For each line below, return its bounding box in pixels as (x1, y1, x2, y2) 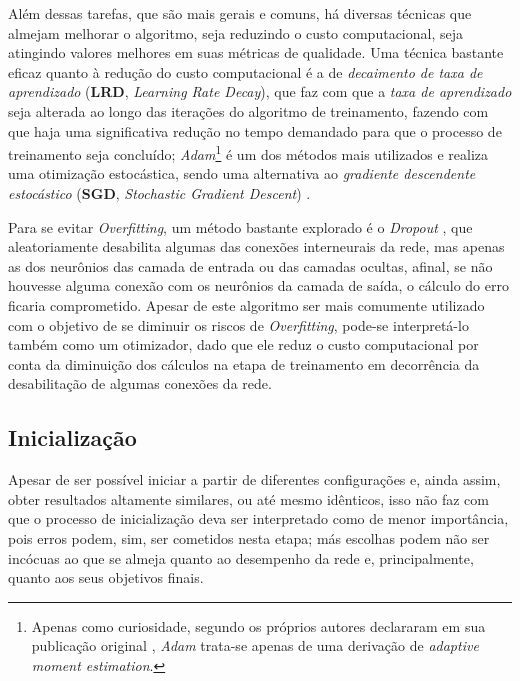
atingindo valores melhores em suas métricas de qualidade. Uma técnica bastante (8, 42, 504, 63)
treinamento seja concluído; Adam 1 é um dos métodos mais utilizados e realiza (8, 141, 489, 164)
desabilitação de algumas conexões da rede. (8, 373, 272, 394)
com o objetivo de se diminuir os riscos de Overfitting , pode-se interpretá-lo (8, 314, 469, 335)
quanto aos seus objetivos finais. (8, 567, 204, 588)
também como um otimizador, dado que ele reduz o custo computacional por (8, 334, 479, 355)
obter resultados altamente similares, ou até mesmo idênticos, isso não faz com (8, 488, 489, 509)
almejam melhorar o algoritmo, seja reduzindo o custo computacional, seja (8, 22, 463, 43)
